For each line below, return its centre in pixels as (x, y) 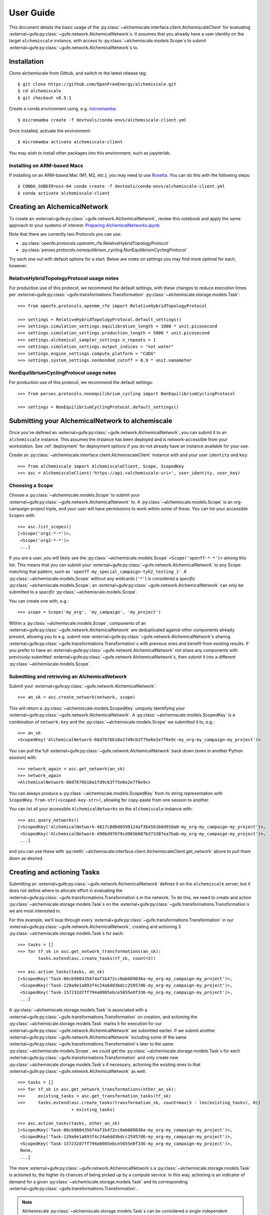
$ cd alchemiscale (40, 91)
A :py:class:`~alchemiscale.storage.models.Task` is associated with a (78, 1010)
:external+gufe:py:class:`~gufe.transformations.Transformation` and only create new (93, 1058)
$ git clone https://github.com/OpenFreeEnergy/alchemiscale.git (97, 84)
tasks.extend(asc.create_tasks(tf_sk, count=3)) (97, 958)
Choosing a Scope (31, 485)
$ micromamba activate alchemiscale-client (70, 142)
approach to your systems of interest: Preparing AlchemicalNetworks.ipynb (84, 225)
